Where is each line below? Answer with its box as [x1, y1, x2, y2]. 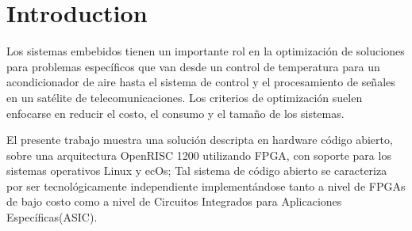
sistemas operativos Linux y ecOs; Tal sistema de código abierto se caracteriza [6, 162, 387, 179]
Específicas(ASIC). [6, 209, 98, 225]
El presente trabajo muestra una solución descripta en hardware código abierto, [6, 131, 393, 148]
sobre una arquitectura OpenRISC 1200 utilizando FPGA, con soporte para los [6, 146, 391, 163]
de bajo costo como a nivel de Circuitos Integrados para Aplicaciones [6, 193, 342, 210]
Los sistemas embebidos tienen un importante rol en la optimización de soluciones [6, 43, 405, 59]
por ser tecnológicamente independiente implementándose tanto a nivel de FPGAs [6, 177, 406, 194]
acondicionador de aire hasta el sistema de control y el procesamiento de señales [6, 74, 395, 90]
